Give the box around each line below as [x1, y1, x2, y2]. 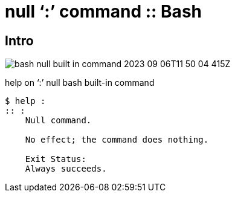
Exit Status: [25, 154, 86, 164]
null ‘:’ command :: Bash [5, 1, 202, 22]
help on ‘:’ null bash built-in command [5, 77, 155, 88]
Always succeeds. [25, 164, 107, 174]
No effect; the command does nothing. [25, 135, 209, 145]
